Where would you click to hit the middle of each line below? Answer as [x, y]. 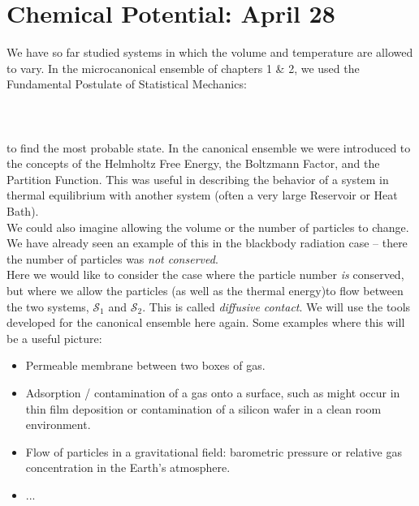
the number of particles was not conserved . [112, 258]
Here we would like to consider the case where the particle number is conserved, [205, 274]
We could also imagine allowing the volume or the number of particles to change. [208, 227]
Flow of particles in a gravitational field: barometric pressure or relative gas [214, 451]
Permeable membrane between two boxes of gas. [145, 365]
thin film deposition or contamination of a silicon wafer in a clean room [203, 408]
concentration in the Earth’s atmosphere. [128, 467]
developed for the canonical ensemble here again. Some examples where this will [206, 322]
